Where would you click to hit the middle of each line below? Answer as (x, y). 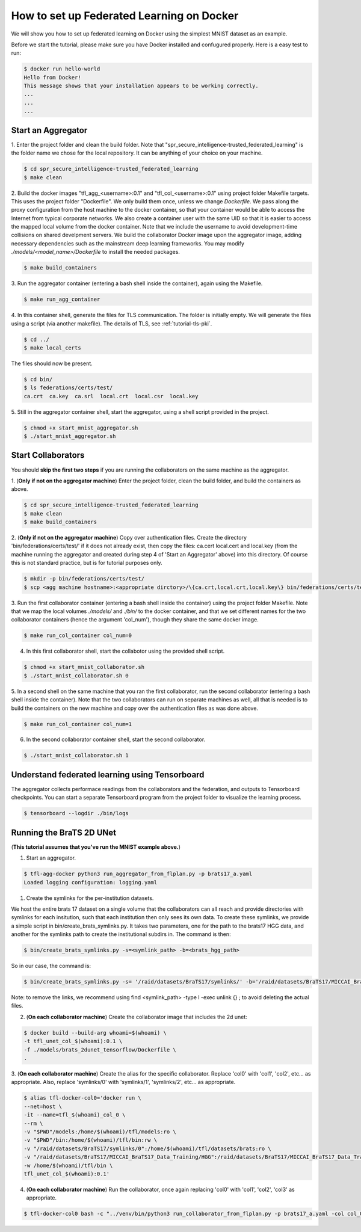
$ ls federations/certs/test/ (68, 388)
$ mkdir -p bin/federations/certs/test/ (84, 579)
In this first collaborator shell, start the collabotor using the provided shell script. (125, 651)
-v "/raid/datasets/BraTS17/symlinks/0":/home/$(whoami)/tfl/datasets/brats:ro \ (148, 1148)
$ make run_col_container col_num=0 (78, 636)
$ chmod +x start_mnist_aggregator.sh (81, 428)
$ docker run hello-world (62, 69)
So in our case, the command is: (51, 966)
